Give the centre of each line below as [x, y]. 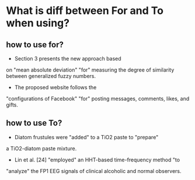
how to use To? [34, 123]
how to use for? [35, 45]
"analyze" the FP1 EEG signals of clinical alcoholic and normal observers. [94, 171]
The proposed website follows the [55, 87]
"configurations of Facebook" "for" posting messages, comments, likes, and [98, 98]
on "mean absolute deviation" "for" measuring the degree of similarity [90, 70]
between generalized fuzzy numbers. [51, 76]
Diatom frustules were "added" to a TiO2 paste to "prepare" [86, 137]
